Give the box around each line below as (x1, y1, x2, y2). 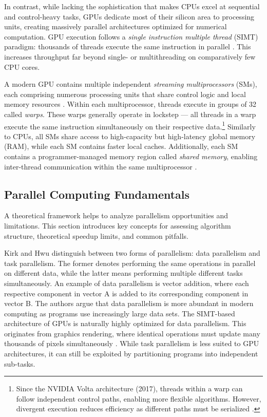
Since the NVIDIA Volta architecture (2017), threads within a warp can (16, 383, 243, 394)
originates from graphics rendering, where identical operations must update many (4, 328, 260, 338)
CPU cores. (4, 61, 40, 72)
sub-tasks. (4, 358, 35, 369)
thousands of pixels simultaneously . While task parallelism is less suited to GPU (4, 338, 259, 349)
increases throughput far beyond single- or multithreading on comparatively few (4, 51, 256, 62)
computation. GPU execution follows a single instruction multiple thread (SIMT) (4, 31, 258, 42)
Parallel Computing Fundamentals (4, 186, 190, 202)
